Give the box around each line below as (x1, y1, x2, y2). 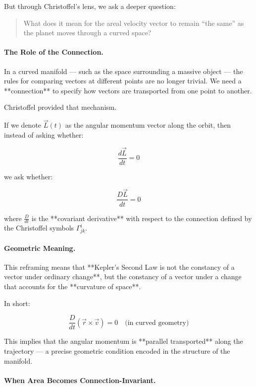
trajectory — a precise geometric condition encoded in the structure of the (4, 345, 230, 356)
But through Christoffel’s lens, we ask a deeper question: (4, 1, 176, 11)
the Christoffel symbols (4, 223, 74, 233)
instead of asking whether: (4, 129, 84, 140)
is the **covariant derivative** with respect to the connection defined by (31, 213, 252, 223)
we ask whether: (4, 171, 53, 181)
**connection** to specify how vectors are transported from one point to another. (4, 85, 252, 95)
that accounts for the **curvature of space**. (4, 281, 141, 292)
